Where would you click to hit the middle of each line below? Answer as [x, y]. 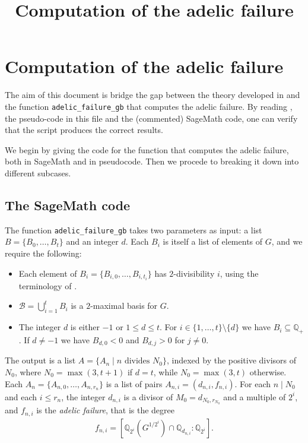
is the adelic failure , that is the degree [105, 410]
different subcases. [38, 173]
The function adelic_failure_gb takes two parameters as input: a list [134, 230]
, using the [239, 273]
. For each [253, 383]
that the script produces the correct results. [84, 130]
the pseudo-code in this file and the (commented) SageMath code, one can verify [151, 118]
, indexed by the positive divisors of [231, 360]
